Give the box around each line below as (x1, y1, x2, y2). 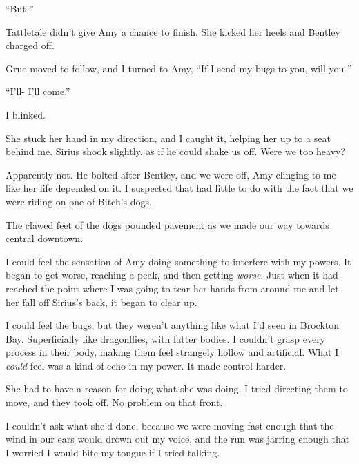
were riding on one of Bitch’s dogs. (6, 194, 152, 208)
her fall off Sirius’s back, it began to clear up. (6, 294, 197, 309)
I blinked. (6, 107, 46, 121)
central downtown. (6, 231, 84, 245)
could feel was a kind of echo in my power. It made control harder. (6, 358, 287, 372)
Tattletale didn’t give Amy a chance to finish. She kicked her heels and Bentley (6, 24, 340, 39)
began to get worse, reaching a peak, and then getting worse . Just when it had (6, 268, 338, 282)
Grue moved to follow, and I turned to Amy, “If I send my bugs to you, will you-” (6, 61, 352, 75)
